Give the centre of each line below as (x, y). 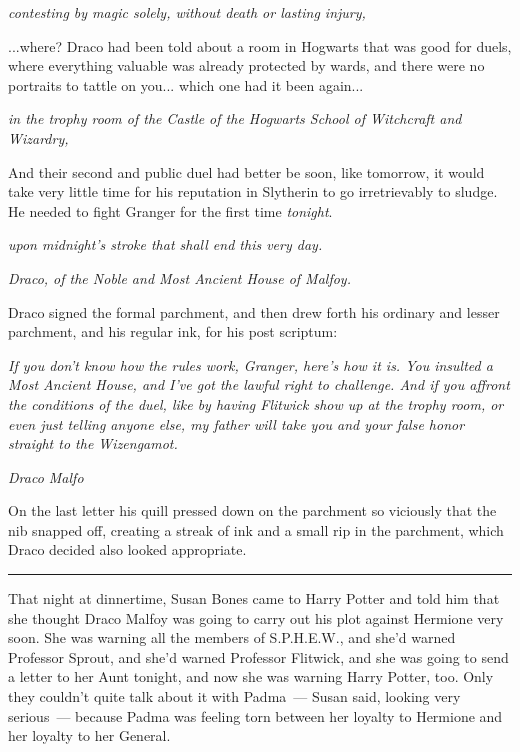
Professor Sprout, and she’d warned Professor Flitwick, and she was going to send (258, 656)
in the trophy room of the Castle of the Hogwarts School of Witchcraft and (235, 118)
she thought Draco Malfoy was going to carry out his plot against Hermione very (256, 617)
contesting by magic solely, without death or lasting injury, (187, 12)
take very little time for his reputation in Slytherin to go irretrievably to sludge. (253, 191)
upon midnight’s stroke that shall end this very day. (165, 244)
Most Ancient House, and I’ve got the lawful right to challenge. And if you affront (259, 384)
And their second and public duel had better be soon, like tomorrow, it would (246, 171)
